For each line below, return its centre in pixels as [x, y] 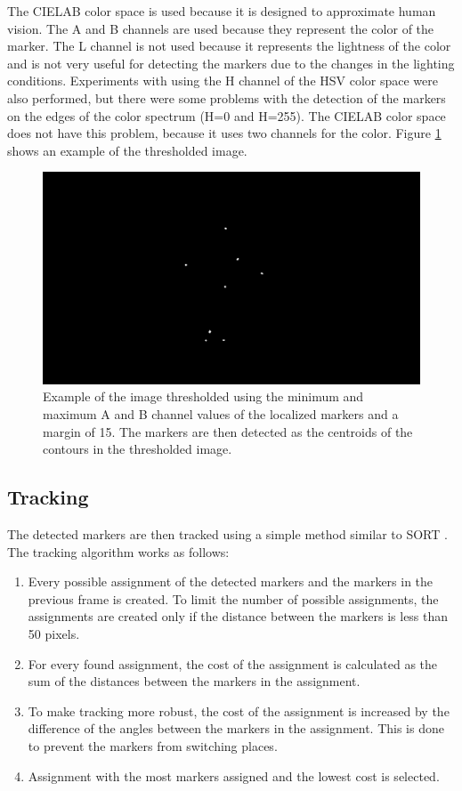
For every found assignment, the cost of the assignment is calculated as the [233, 663]
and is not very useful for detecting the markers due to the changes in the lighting [231, 63]
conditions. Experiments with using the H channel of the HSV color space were [223, 81]
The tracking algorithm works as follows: [118, 551]
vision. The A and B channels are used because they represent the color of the [221, 28]
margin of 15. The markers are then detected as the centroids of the [228, 431]
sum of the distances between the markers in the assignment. [194, 681]
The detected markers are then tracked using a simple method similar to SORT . [227, 534]
